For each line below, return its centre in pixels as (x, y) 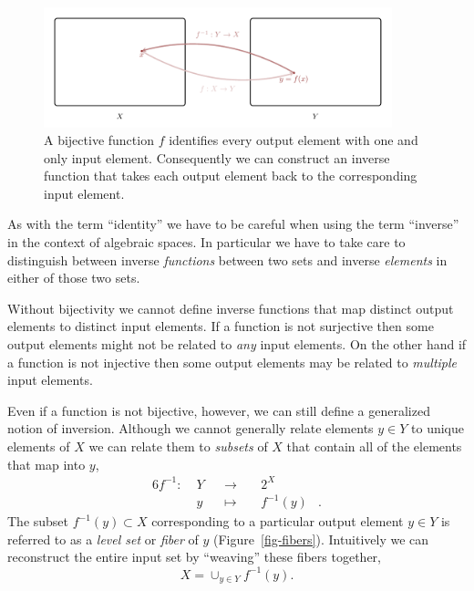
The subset (38, 521)
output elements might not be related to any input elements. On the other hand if (237, 344)
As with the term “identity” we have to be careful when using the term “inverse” (233, 224)
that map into (46, 464)
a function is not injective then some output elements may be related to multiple (232, 362)
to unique (438, 428)
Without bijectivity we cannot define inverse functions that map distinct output (231, 308)
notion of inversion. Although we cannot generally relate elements (191, 428)
